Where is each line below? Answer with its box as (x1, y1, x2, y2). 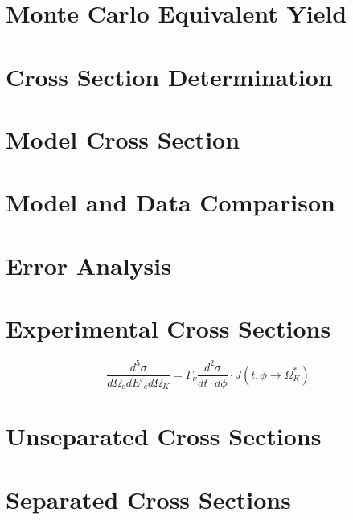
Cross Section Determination (6, 59, 333, 92)
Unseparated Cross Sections (6, 420, 322, 452)
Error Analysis (6, 248, 171, 281)
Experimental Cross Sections (6, 312, 331, 345)
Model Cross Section (6, 122, 240, 155)
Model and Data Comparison (6, 186, 335, 219)
